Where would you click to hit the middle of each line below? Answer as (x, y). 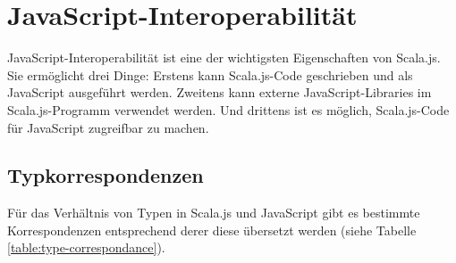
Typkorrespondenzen (106, 175)
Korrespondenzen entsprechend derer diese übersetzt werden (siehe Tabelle (212, 230)
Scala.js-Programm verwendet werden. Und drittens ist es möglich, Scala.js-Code (228, 109)
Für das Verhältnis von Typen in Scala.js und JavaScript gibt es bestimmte (214, 213)
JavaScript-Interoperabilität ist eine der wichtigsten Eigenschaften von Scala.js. (224, 58)
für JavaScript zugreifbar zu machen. (108, 127)
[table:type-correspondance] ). (86, 247)
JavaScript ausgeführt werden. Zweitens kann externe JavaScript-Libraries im (220, 92)
